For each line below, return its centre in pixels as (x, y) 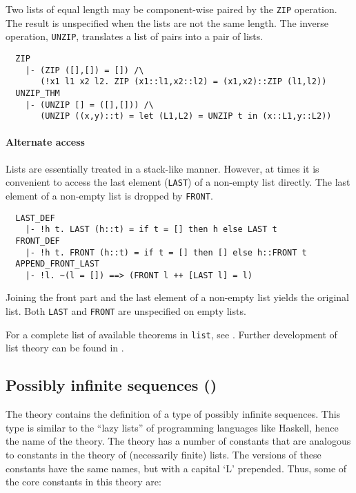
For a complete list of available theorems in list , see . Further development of (171, 334)
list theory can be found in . (65, 348)
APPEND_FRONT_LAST (58, 264)
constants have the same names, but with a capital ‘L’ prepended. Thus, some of (176, 468)
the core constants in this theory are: (83, 482)
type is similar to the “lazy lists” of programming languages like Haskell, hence (172, 427)
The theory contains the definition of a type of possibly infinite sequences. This (173, 414)
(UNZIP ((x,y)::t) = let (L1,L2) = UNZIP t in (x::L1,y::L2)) (186, 116)
